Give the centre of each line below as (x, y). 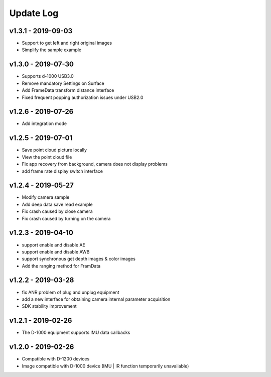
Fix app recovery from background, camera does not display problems (95, 164)
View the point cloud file (47, 157)
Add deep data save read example (57, 204)
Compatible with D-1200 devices (56, 359)
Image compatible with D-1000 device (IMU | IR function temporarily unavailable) (105, 366)
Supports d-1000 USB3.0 (48, 76)
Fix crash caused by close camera (57, 211)
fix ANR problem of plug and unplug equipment (71, 292)
